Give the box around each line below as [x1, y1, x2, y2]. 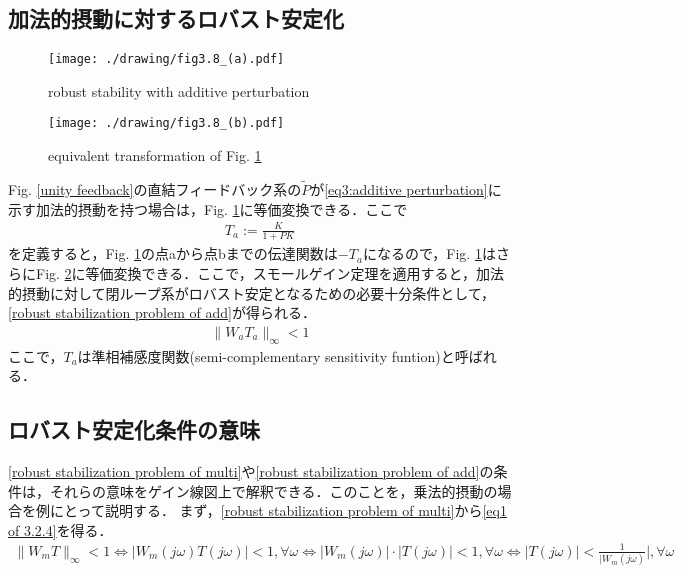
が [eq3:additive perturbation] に [310, 178, 502, 199]
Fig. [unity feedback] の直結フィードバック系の [8, 178, 302, 199]
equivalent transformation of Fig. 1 [48, 145, 262, 166]
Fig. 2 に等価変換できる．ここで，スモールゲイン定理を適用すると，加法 [35, 263, 504, 284]
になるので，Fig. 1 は [362, 243, 496, 264]
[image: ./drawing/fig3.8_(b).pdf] [48, 116, 285, 131]
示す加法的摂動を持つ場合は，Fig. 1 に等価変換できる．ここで [8, 198, 408, 219]
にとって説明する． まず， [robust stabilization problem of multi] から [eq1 [49, 500, 507, 521]
